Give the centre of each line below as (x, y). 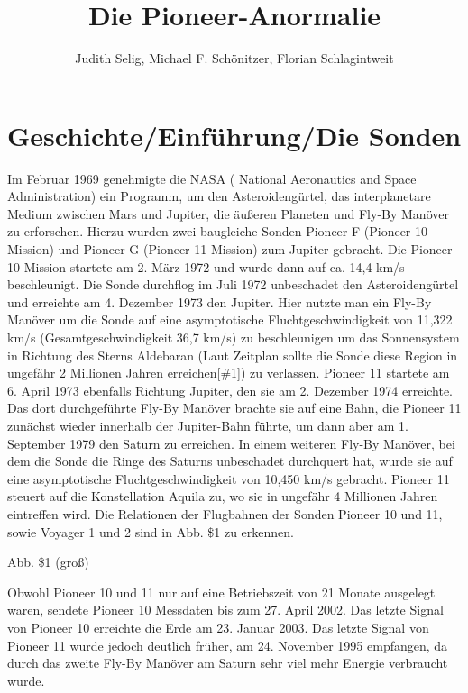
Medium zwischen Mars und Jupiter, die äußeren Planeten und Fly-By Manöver (228, 213)
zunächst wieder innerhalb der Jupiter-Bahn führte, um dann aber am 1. (208, 425)
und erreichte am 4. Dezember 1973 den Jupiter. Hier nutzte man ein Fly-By (220, 301)
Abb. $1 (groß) (48, 562)
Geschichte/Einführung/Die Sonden (234, 135)
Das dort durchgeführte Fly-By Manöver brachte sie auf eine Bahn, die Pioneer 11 (234, 408)
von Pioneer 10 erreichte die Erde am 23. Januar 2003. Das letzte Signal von (218, 627)
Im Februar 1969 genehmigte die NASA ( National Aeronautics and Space (212, 178)
